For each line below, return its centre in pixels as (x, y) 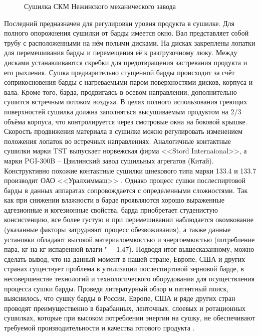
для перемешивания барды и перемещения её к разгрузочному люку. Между (121, 52)
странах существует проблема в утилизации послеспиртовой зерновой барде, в (124, 269)
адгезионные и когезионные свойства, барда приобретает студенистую (111, 209)
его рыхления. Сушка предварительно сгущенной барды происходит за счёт (119, 72)
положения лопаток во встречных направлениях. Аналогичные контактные (117, 141)
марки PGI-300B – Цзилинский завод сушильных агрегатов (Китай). (109, 160)
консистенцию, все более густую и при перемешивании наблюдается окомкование (129, 219)
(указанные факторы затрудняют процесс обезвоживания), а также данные (117, 229)
